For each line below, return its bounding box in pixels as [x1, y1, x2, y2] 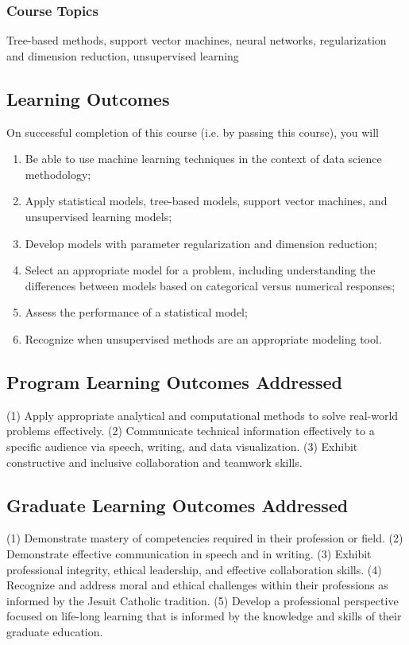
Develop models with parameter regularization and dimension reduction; [25, 235, 377, 251]
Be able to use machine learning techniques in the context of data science [25, 150, 382, 167]
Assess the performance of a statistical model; [25, 304, 248, 321]
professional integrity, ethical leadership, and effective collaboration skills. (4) [6, 561, 382, 577]
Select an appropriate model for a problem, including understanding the [25, 262, 376, 278]
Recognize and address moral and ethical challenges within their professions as [6, 577, 388, 593]
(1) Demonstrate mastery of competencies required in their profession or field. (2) [6, 530, 403, 546]
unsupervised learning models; [25, 208, 172, 224]
